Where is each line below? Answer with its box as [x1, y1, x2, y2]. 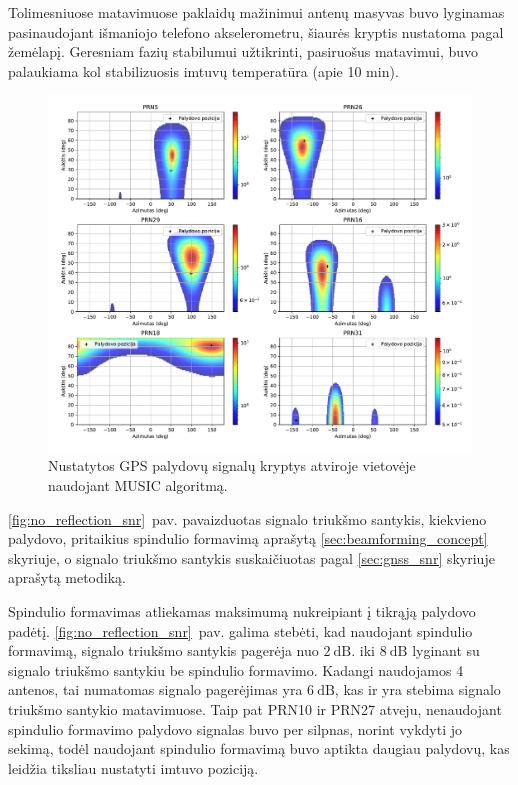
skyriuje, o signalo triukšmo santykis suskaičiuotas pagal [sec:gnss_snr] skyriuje [8, 547, 495, 568]
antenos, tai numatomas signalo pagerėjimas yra [8, 679, 303, 700]
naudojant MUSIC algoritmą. [48, 475, 228, 496]
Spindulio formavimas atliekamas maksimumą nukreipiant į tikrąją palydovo [8, 601, 476, 622]
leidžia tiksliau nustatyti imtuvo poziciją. [8, 757, 259, 778]
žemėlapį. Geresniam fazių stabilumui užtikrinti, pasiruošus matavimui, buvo [8, 41, 479, 62]
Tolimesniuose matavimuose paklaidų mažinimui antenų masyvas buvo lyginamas [8, 2, 505, 22]
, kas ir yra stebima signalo [334, 679, 501, 700]
